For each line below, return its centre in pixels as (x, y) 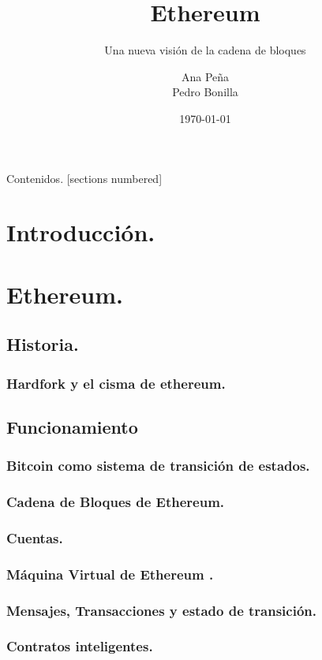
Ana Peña (205, 76)
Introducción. (81, 232)
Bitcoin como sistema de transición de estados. (158, 466)
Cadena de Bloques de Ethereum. (116, 502)
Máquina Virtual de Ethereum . (110, 574)
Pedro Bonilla (205, 92)
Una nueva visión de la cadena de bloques (205, 50)
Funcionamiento (72, 426)
